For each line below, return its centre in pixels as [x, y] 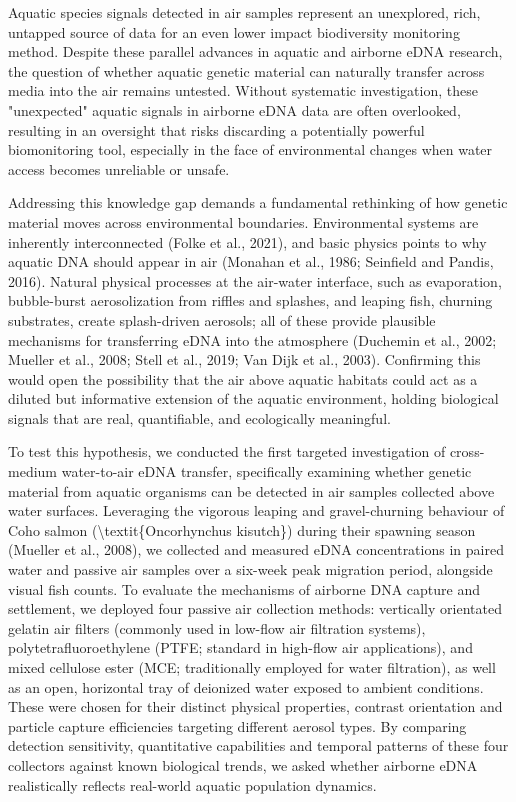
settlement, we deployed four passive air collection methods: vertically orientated [255, 608]
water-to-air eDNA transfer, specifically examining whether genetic [266, 471]
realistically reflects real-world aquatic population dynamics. [192, 784]
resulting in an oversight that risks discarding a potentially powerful [216, 129]
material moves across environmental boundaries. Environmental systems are [243, 221]
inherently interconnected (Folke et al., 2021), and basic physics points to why [247, 241]
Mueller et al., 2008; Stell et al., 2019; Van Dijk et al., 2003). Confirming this [244, 359]
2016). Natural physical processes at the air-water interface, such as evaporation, [255, 280]
